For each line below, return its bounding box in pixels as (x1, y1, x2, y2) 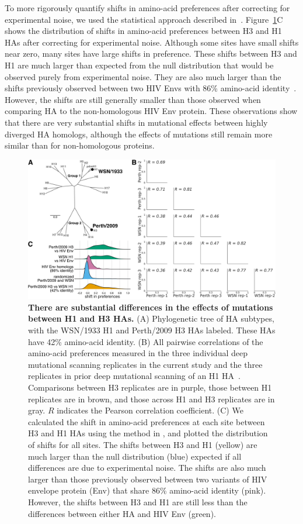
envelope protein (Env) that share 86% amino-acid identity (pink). (28, 484, 266, 497)
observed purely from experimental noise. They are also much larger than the (5, 70, 281, 82)
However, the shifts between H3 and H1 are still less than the (28, 495, 248, 508)
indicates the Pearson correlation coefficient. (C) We (57, 404, 243, 416)
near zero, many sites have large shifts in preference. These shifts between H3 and (5, 47, 297, 60)
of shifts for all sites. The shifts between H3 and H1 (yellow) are (28, 438, 257, 450)
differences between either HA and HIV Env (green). (28, 507, 216, 519)
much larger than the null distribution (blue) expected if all (28, 450, 242, 462)
